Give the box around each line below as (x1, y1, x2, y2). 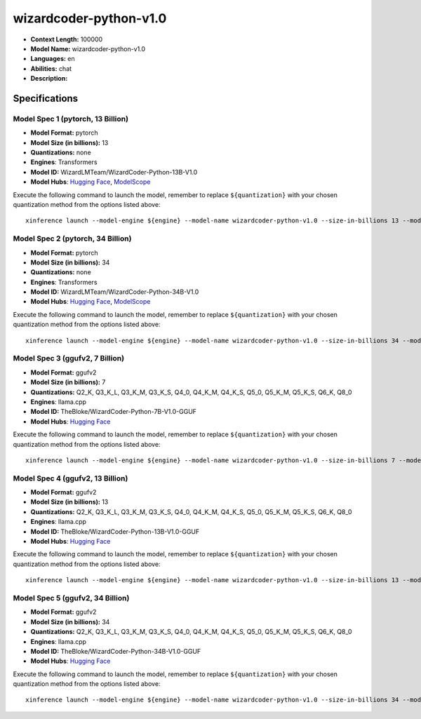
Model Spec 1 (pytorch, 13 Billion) (13, 114, 129, 123)
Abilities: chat (30, 64, 72, 73)
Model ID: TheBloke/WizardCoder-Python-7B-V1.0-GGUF (30, 408, 196, 416)
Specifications (13, 92, 79, 105)
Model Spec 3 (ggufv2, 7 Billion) (13, 354, 125, 363)
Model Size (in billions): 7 (30, 378, 106, 387)
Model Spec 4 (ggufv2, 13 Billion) (13, 473, 128, 483)
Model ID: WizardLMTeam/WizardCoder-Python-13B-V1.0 (30, 168, 198, 176)
